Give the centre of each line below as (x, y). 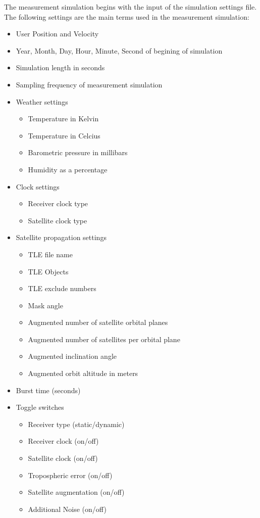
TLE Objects (48, 271)
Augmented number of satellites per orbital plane (104, 339)
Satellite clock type (58, 220)
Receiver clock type (58, 203)
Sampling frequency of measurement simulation (89, 84)
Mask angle (45, 305)
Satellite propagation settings (61, 237)
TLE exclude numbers (62, 288)
